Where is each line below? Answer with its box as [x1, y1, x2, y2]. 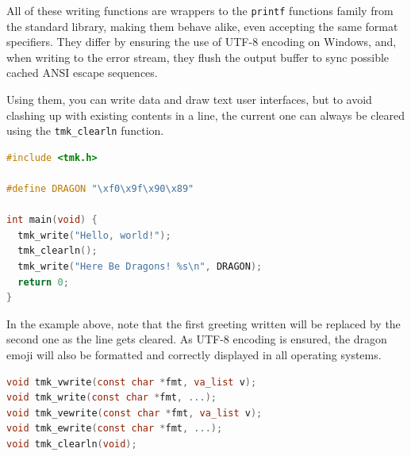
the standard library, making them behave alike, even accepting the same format [6, 17, 398, 34]
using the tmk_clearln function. [6, 122, 164, 139]
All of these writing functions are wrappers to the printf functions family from [6, 2, 394, 18]
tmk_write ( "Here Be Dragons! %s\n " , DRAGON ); [17, 261, 263, 273]
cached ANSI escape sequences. [6, 64, 158, 81]
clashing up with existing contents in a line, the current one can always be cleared [6, 106, 405, 123]
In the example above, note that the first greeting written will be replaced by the [6, 315, 401, 331]
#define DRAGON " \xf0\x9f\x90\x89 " [6, 183, 194, 195]
